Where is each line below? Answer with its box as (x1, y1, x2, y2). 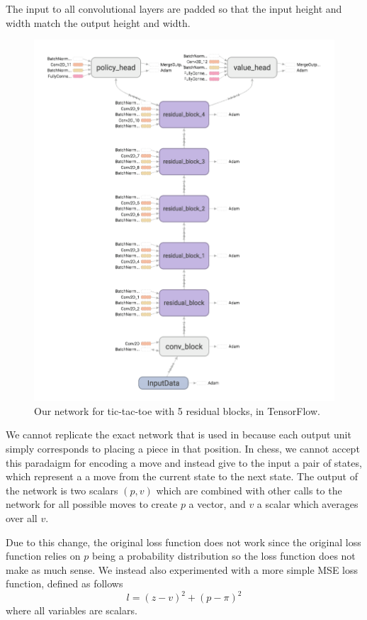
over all (6, 510, 38, 525)
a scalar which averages (256, 497, 358, 511)
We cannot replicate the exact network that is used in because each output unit (6, 427, 351, 442)
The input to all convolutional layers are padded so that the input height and (6, 1, 342, 16)
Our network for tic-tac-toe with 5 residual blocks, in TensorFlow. (34, 403, 320, 418)
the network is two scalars (6, 482, 118, 497)
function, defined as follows (6, 576, 123, 591)
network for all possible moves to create (6, 497, 178, 511)
